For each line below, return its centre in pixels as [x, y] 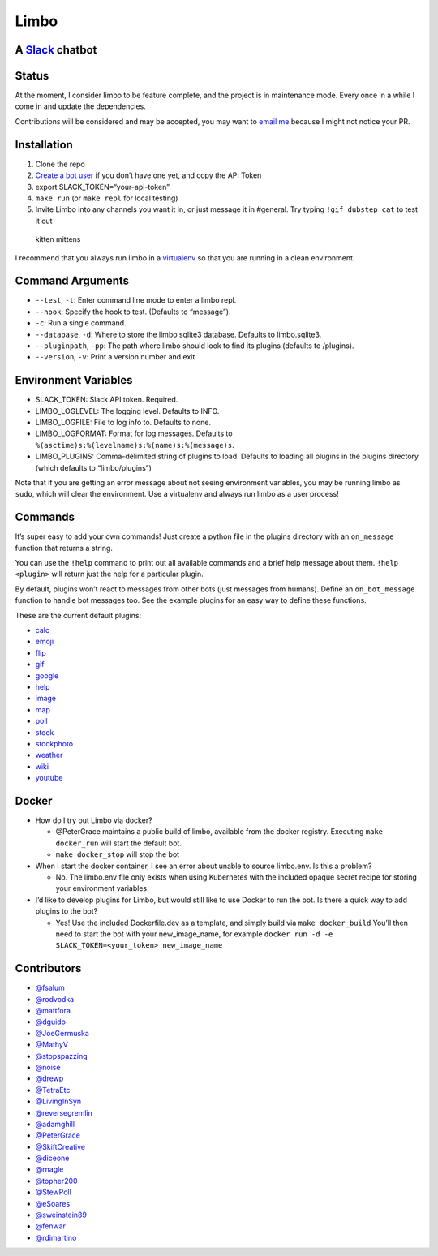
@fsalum [50, 988]
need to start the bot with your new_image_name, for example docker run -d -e [194, 934]
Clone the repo [60, 164]
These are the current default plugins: [78, 615]
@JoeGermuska [62, 1033]
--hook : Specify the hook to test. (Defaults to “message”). [133, 312]
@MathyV [52, 1045]
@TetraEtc [53, 1090]
